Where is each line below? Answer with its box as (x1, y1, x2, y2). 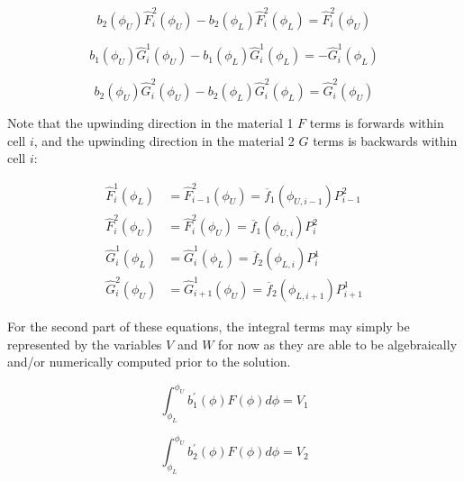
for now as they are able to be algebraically (218, 334, 458, 353)
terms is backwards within (313, 131, 458, 150)
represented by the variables (7, 334, 162, 353)
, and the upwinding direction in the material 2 (33, 131, 295, 150)
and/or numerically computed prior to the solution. (7, 352, 291, 371)
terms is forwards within (309, 113, 444, 132)
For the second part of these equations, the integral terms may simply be (7, 316, 410, 335)
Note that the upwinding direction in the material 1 (7, 113, 294, 132)
